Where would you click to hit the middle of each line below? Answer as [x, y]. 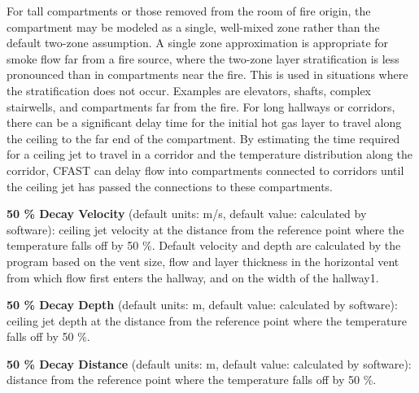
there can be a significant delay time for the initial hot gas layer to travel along [204, 122]
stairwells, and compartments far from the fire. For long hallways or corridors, [201, 106]
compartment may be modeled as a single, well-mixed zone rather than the [193, 26]
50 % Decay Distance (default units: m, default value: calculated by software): [209, 363]
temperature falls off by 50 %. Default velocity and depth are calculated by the [204, 245]
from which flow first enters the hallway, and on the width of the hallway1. [193, 277]
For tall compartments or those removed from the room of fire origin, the [189, 11]
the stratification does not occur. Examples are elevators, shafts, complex [189, 90]
